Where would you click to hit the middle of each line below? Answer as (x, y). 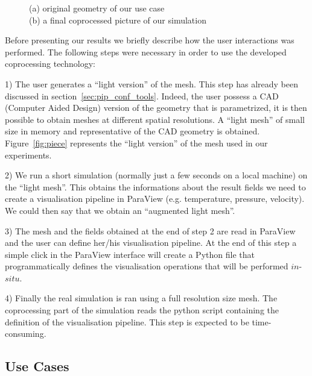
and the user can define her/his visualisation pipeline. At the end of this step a (151, 243)
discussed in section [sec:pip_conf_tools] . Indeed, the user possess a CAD (142, 96)
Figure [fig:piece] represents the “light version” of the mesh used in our (136, 143)
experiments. (28, 155)
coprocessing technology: (50, 64)
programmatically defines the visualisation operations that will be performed (147, 266)
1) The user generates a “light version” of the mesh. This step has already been (151, 83)
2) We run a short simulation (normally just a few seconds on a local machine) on (156, 175)
